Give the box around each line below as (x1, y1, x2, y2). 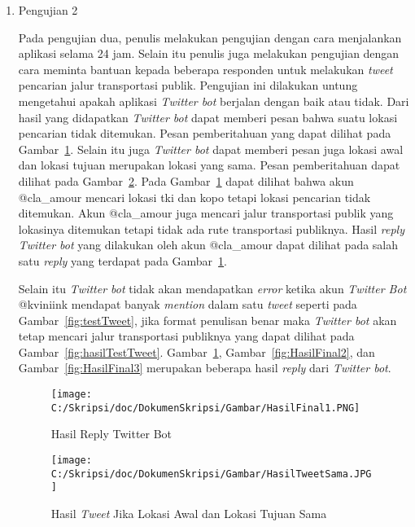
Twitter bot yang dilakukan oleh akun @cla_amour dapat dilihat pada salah (18, 236, 399, 253)
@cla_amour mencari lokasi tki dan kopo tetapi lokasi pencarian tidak (18, 188, 371, 205)
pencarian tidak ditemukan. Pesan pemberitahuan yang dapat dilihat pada (18, 125, 391, 142)
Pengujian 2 (18, 2, 78, 18)
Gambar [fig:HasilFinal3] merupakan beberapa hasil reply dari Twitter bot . (18, 359, 391, 376)
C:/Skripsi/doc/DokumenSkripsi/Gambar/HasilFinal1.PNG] (50, 402, 360, 414)
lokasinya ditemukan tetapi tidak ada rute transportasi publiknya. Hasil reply (18, 220, 404, 237)
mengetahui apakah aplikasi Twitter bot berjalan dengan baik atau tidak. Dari (18, 92, 409, 109)
